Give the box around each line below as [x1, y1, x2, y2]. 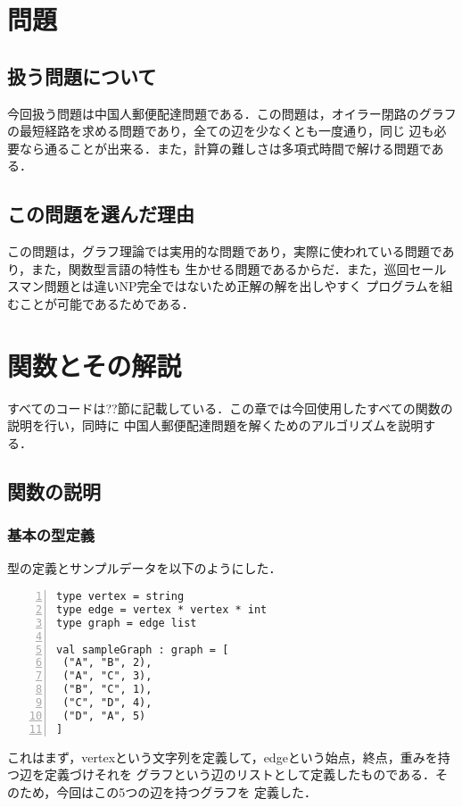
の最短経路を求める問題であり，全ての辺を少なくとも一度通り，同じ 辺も [7, 121, 434, 140]
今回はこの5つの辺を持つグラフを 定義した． [56, 782, 317, 801]
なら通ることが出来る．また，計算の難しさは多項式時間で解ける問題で [19, 138, 432, 157]
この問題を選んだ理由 [7, 200, 194, 228]
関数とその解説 [7, 346, 182, 383]
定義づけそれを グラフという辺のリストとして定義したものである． [44, 765, 436, 784]
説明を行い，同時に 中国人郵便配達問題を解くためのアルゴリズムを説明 [7, 416, 424, 435]
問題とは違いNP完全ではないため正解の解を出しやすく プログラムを [44, 277, 441, 295]
